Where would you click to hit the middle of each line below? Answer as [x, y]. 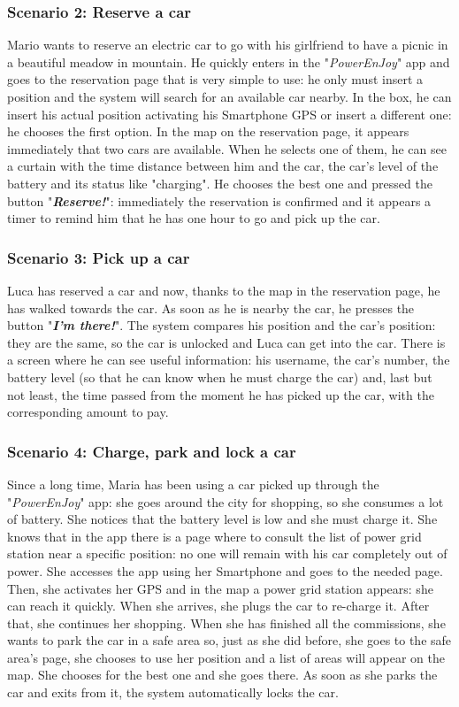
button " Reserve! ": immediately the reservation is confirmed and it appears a [219, 200]
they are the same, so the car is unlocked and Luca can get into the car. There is [226, 342]
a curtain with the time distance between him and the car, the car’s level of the [223, 166]
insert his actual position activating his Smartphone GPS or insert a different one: [229, 114]
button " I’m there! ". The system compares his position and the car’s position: [222, 325]
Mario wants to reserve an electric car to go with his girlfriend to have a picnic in [228, 45]
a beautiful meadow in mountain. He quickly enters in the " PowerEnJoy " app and [229, 61]
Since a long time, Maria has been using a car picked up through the [193, 484]
